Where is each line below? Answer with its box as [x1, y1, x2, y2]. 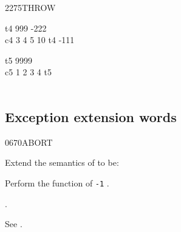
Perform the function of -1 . [5, 176, 109, 189]
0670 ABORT [5, 135, 53, 148]
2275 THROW [5, 1, 56, 13]
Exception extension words [5, 107, 177, 126]
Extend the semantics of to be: [5, 156, 119, 169]
